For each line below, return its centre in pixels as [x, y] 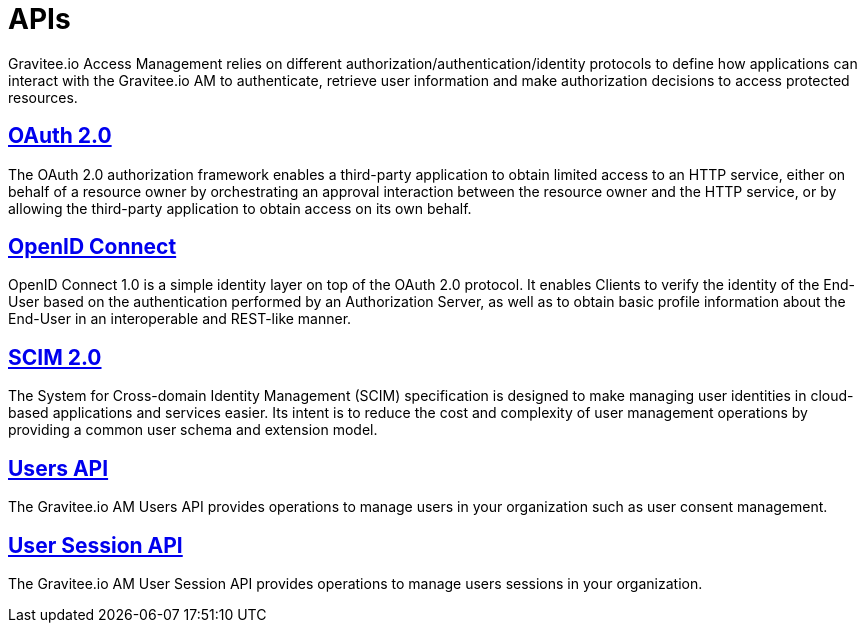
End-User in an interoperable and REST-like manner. [180, 319]
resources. [43, 97]
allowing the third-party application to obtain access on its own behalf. [240, 208]
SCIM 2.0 [55, 357]
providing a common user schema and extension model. [193, 430]
